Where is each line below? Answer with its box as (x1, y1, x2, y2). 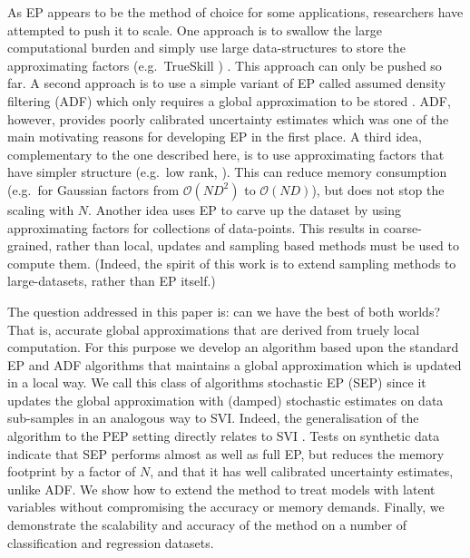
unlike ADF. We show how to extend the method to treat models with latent (7, 479, 436, 498)
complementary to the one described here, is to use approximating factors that (7, 144, 445, 163)
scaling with (7, 200, 74, 219)
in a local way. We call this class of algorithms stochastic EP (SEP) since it (7, 373, 426, 392)
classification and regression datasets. (7, 533, 214, 552)
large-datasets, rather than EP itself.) (7, 271, 216, 290)
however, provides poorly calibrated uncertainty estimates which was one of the (7, 109, 449, 128)
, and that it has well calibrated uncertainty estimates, (150, 462, 454, 481)
